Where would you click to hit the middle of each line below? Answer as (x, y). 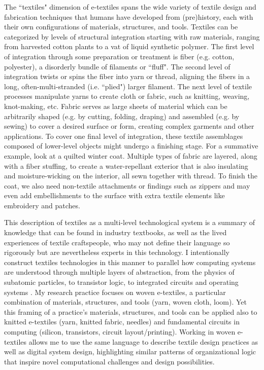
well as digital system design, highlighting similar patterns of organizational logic (130, 351)
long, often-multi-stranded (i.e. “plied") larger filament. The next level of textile (128, 86)
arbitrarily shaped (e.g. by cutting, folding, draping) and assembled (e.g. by (122, 116)
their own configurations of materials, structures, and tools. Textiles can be (121, 27)
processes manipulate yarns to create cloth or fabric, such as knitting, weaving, (127, 96)
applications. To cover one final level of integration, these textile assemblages (124, 136)
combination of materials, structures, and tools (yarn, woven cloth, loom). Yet (126, 302)
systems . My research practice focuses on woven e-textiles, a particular (115, 292)
